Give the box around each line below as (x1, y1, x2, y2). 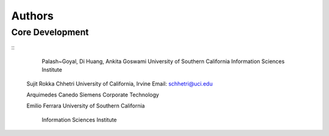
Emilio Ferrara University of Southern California (26, 102, 146, 109)
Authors (11, 9, 54, 22)
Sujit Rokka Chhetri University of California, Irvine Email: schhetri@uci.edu (26, 80, 213, 87)
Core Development (11, 27, 89, 38)
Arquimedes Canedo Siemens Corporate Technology (26, 91, 160, 98)
